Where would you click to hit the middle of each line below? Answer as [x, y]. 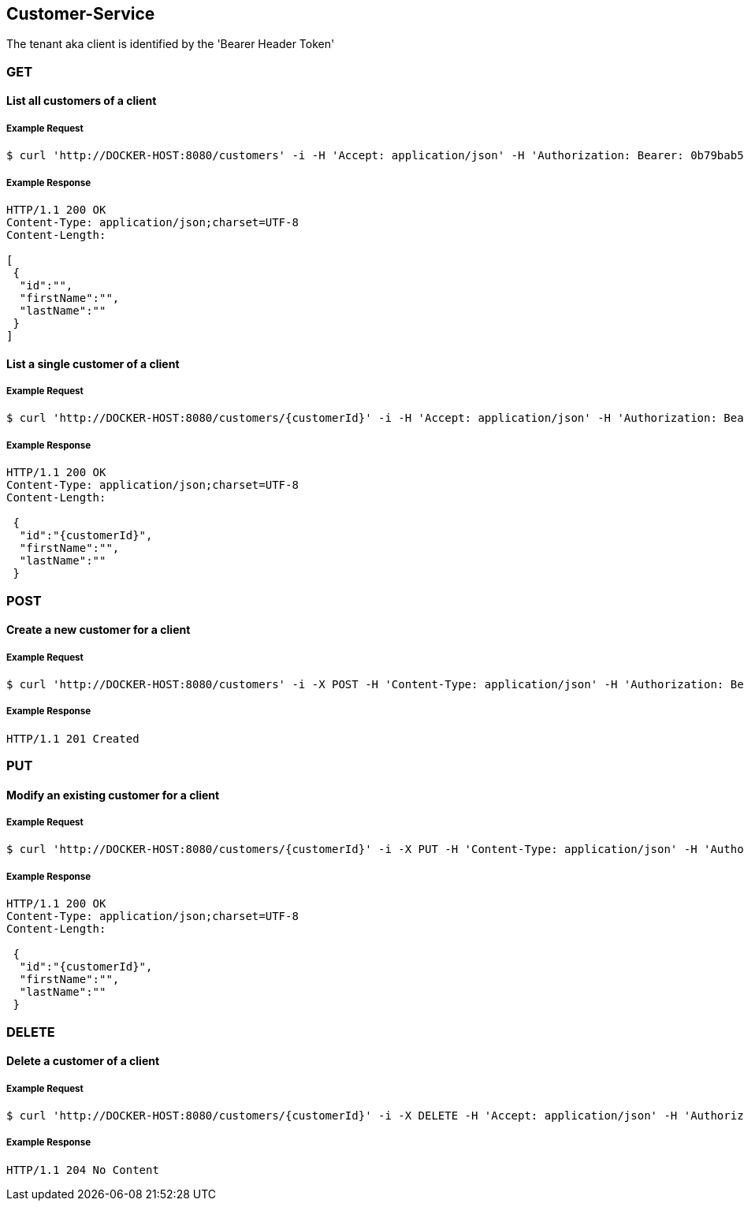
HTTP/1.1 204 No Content [83, 1170]
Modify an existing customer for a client [113, 795]
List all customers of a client [82, 101]
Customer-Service [81, 14]
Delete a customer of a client [83, 1061]
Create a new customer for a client [99, 630]
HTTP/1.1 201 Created [73, 738]
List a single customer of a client [93, 363]
